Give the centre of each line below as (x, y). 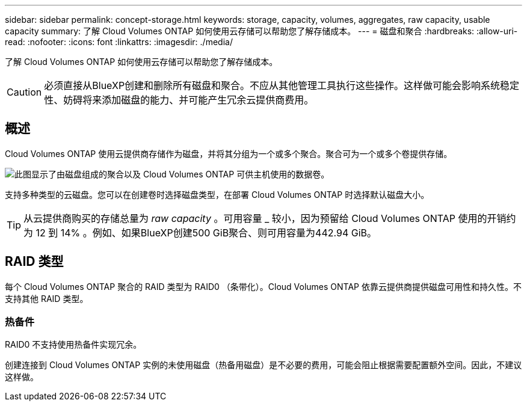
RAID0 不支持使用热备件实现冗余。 (73, 345)
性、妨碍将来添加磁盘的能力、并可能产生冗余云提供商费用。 (179, 100)
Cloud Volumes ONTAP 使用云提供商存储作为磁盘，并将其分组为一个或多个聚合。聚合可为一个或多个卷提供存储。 (229, 153)
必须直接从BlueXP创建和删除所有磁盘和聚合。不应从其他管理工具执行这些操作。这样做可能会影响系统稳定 (282, 85)
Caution (24, 92)
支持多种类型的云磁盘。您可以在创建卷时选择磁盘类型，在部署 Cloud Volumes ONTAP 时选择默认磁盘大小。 (217, 194)
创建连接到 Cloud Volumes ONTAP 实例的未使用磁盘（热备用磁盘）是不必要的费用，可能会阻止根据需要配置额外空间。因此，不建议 (263, 365)
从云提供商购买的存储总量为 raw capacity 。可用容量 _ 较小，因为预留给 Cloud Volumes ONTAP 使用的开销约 (270, 218)
